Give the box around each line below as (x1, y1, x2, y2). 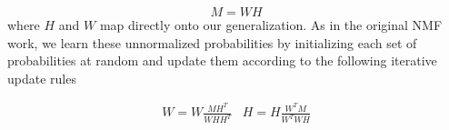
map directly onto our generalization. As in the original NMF (99, 15, 443, 34)
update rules (7, 68, 76, 87)
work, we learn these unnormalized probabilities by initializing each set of (7, 33, 417, 52)
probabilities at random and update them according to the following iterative (7, 51, 437, 70)
